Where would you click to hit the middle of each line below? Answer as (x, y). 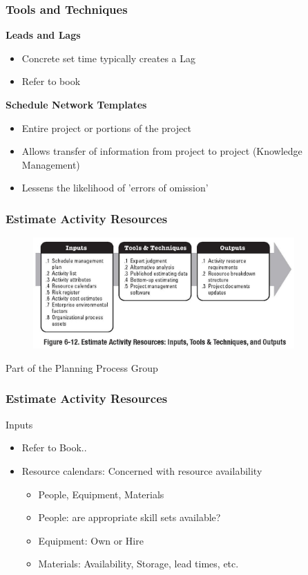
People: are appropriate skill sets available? (129, 517)
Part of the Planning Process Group (82, 367)
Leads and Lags (43, 35)
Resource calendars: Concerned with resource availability (142, 470)
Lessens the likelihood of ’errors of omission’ (115, 188)
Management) (51, 164)
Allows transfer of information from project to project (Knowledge (162, 151)
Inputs (19, 424)
